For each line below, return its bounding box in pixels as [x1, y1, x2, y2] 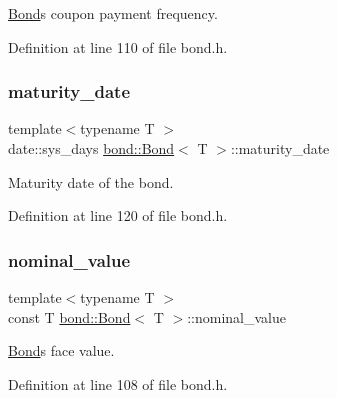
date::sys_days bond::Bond [8, 138, 175, 158]
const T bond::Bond [8, 306, 131, 327]
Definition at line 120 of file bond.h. [8, 205, 228, 226]
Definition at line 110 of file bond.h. [8, 36, 228, 57]
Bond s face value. [8, 340, 115, 361]
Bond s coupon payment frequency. [8, 3, 218, 23]
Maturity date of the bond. [8, 171, 174, 192]
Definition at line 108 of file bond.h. [8, 373, 228, 394]
